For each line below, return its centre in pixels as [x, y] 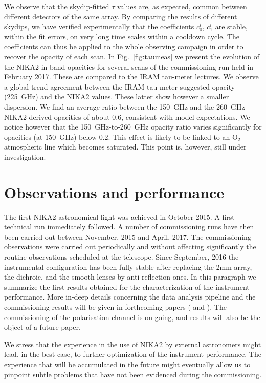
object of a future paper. [42, 327]
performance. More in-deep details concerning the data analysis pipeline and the [130, 297]
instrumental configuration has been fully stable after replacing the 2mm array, [128, 267]
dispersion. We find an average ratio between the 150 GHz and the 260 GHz [125, 106]
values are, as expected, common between [182, 6]
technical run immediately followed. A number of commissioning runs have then [129, 227]
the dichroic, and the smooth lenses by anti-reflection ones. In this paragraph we [130, 277]
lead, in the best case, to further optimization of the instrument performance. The [133, 354]
